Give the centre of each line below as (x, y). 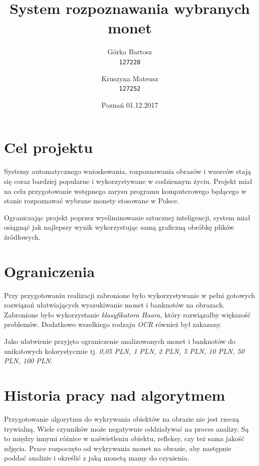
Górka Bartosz (130, 52)
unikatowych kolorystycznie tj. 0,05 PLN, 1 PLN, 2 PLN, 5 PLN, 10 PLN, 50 (124, 351)
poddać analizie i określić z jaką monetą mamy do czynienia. (97, 458)
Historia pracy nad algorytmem (115, 394)
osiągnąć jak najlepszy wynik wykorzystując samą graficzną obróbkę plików (119, 227)
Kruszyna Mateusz (130, 78)
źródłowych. (22, 236)
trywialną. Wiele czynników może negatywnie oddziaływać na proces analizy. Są (127, 428)
